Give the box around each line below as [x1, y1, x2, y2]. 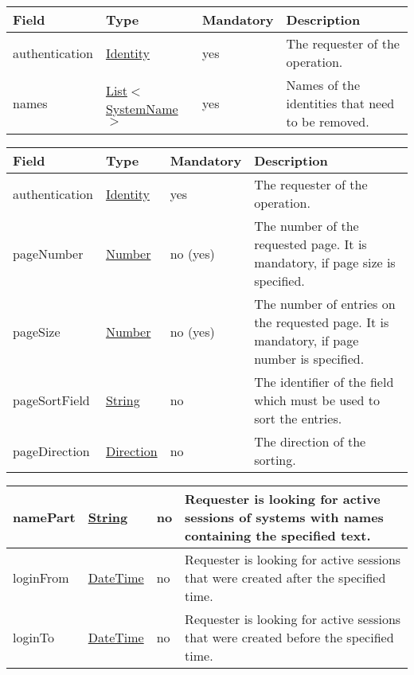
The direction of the [254, 432, 366, 451]
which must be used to [254, 391, 381, 409]
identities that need [286, 94, 395, 112]
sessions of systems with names [185, 508, 384, 526]
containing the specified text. [185, 526, 371, 544]
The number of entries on [254, 295, 396, 313]
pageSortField [13, 391, 90, 409]
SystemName [105, 99, 178, 118]
